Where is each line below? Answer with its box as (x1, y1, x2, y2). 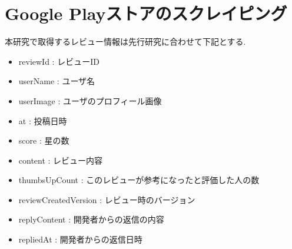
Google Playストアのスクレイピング (5, 1, 287, 25)
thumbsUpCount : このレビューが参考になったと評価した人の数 (18, 174, 260, 186)
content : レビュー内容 (18, 154, 103, 166)
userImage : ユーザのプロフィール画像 (18, 94, 162, 107)
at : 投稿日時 (18, 114, 67, 127)
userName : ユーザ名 (18, 75, 95, 87)
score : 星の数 (18, 134, 69, 147)
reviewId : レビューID (18, 55, 99, 67)
